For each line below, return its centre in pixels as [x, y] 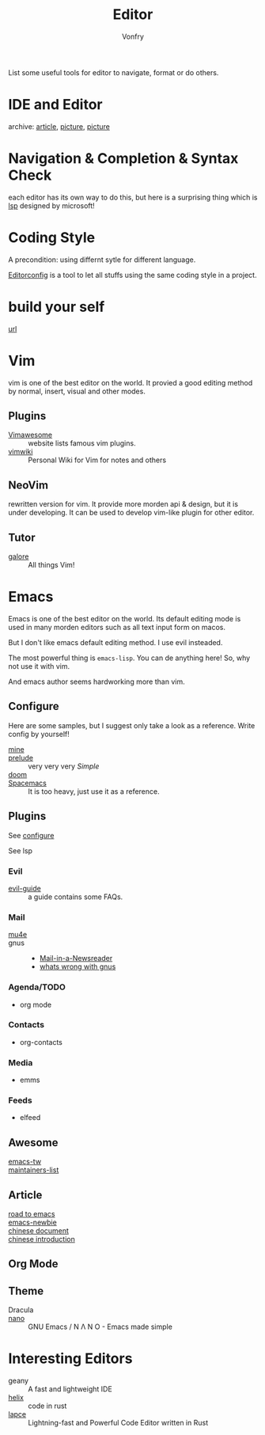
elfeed [30, 1118]
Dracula [21, 1310]
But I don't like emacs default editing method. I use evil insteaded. [115, 642]
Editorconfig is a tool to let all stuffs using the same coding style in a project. [132, 275]
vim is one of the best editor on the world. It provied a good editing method [131, 382]
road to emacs [32, 1214]
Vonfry [133, 36]
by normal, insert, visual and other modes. [77, 391]
